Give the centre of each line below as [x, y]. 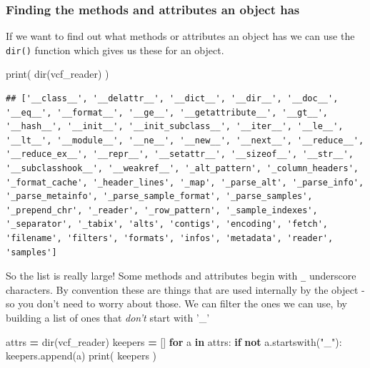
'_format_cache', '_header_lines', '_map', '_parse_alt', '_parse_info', [185, 182]
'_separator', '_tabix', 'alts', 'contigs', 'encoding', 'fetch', [167, 224]
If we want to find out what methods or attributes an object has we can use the [180, 36]
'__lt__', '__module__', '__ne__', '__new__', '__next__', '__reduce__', [185, 140]
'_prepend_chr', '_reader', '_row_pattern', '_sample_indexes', [162, 210]
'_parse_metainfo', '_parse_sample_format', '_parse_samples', [159, 196]
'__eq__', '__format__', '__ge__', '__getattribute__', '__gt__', [167, 112]
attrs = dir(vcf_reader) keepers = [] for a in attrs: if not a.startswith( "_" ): [174, 341]
